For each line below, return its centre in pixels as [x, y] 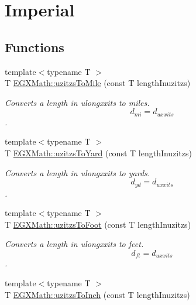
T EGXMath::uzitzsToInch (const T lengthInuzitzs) [97, 294]
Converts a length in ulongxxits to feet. [74, 244]
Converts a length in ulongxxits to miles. [77, 102]
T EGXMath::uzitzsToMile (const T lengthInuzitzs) [98, 83]
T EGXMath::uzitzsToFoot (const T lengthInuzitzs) [98, 224]
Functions [35, 47]
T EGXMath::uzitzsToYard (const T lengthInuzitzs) [98, 153]
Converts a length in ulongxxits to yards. [78, 172]
